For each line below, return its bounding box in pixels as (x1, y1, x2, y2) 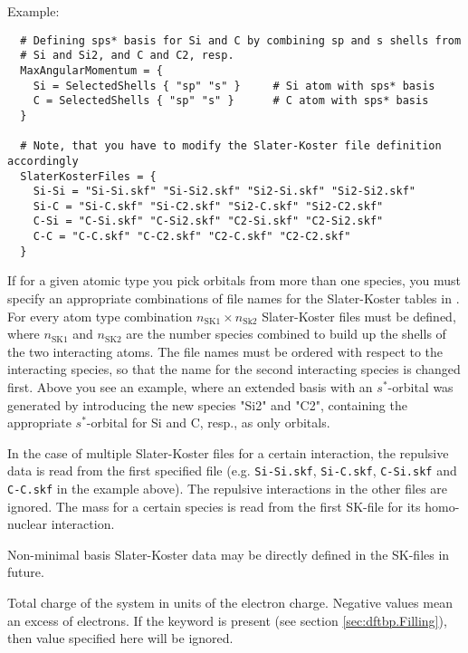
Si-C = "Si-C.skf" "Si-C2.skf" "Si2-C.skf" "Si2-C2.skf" (33, 199, 384, 213)
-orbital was (387, 378, 454, 396)
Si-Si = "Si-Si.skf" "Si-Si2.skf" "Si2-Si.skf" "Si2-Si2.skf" (33, 185, 416, 198)
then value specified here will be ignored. (7, 629, 234, 648)
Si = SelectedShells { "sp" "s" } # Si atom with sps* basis (33, 79, 435, 92)
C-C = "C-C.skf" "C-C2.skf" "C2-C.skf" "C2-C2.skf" (33, 230, 351, 244)
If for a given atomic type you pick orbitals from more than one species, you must (7, 271, 461, 290)
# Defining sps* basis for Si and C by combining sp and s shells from (20, 34, 462, 47)
